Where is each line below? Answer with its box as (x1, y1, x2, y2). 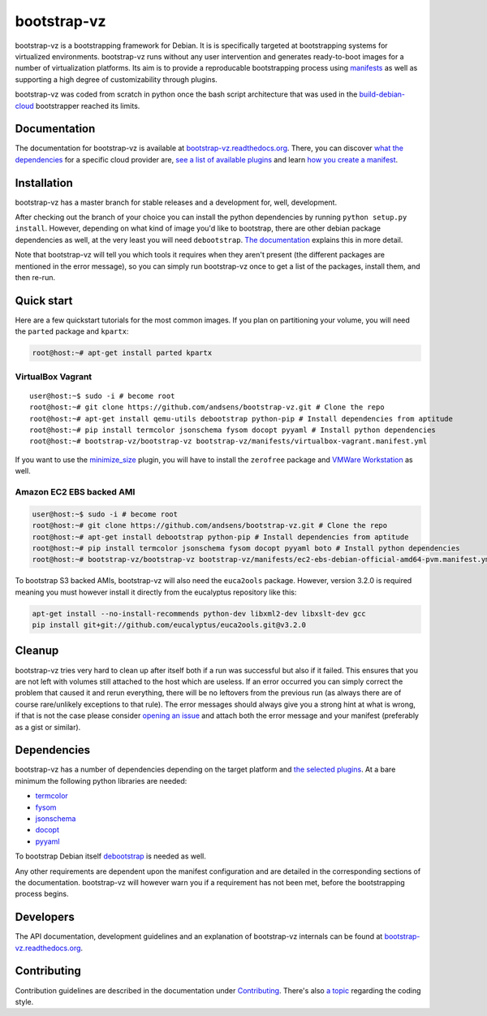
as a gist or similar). (15, 722, 81, 732)
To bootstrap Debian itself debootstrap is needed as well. (15, 851, 206, 861)
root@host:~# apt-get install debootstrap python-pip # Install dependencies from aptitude (32, 532, 409, 542)
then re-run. (15, 273, 56, 283)
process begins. (15, 889, 69, 899)
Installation (15, 175, 73, 190)
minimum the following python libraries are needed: (15, 776, 187, 785)
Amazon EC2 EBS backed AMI (15, 486, 136, 497)
